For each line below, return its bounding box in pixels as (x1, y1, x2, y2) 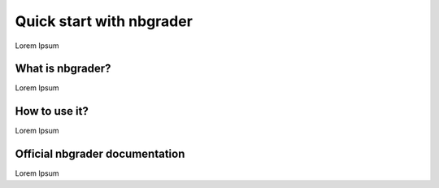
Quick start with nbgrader (15, 12, 193, 30)
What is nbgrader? (15, 62, 111, 76)
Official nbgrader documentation (15, 147, 185, 161)
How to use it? (15, 104, 89, 118)
